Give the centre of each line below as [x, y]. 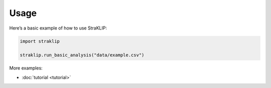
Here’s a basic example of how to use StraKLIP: [58, 28]
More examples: [26, 68]
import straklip [40, 41]
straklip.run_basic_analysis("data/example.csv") [82, 55]
